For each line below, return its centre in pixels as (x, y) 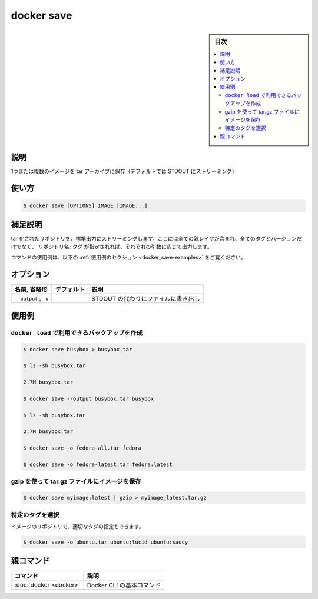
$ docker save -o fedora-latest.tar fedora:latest (98, 465)
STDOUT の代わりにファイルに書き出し (146, 299)
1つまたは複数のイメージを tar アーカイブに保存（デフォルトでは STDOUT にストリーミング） (124, 171)
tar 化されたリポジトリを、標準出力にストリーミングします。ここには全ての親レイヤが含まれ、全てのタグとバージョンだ (156, 238)
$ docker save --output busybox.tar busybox (89, 398)
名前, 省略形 (31, 289)
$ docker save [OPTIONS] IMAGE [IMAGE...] (85, 206)
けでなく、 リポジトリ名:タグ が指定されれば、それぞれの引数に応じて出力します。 (112, 247)
